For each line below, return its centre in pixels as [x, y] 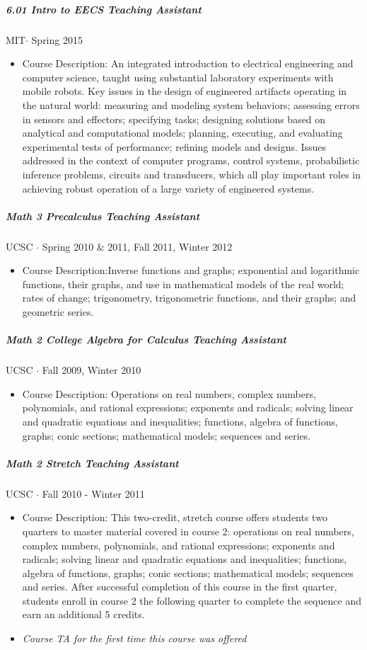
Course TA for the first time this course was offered [134, 638]
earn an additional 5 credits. [83, 614]
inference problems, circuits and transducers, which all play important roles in [192, 174]
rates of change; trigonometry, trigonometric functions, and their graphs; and [189, 298]
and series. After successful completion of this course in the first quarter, [180, 587]
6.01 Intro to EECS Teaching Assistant [104, 9]
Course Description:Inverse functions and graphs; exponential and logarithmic [191, 270]
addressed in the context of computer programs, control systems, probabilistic [191, 160]
